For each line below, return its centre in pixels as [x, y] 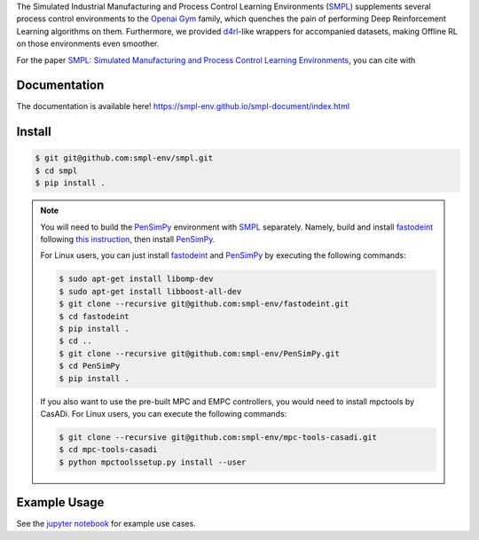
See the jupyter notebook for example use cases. [106, 524]
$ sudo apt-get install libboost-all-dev [150, 291]
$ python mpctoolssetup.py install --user [153, 462]
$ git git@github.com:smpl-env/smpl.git [124, 158]
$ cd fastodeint [94, 316]
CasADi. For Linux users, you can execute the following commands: [164, 413]
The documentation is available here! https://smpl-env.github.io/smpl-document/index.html [183, 106]
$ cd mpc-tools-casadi [108, 450]
